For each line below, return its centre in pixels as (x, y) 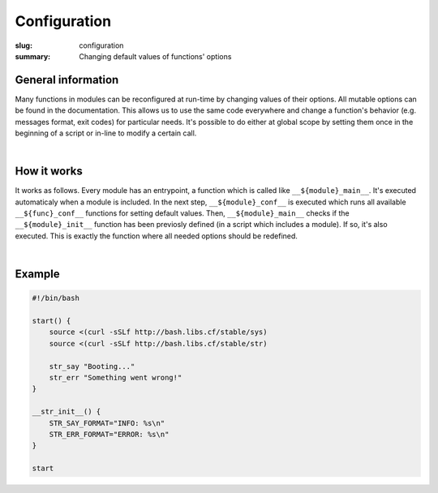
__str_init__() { (67, 412)
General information (67, 80)
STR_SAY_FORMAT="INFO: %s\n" (107, 423)
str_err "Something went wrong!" (116, 377)
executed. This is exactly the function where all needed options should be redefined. (156, 236)
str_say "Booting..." (92, 366)
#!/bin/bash (56, 298)
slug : (24, 45)
